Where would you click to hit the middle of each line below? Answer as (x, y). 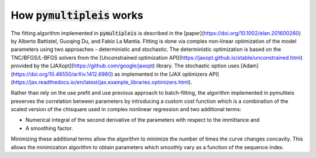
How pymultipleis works (77, 15)
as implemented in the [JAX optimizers (161, 74)
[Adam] (250, 66)
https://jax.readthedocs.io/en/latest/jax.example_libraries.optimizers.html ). (102, 82)
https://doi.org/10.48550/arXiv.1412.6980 (62, 74)
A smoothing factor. (49, 128)
